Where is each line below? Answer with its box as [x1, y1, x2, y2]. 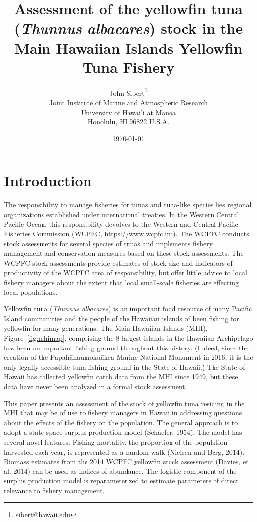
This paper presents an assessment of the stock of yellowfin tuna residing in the [4, 398, 245, 408]
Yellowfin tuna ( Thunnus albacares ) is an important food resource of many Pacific [4, 303, 252, 314]
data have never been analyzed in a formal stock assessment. [4, 381, 187, 391]
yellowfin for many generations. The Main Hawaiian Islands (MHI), [4, 323, 208, 333]
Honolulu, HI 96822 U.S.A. [87, 116, 170, 127]
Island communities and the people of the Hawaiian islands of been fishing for [4, 313, 239, 323]
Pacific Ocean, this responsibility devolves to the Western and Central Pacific [4, 219, 238, 229]
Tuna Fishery [82, 57, 175, 77]
